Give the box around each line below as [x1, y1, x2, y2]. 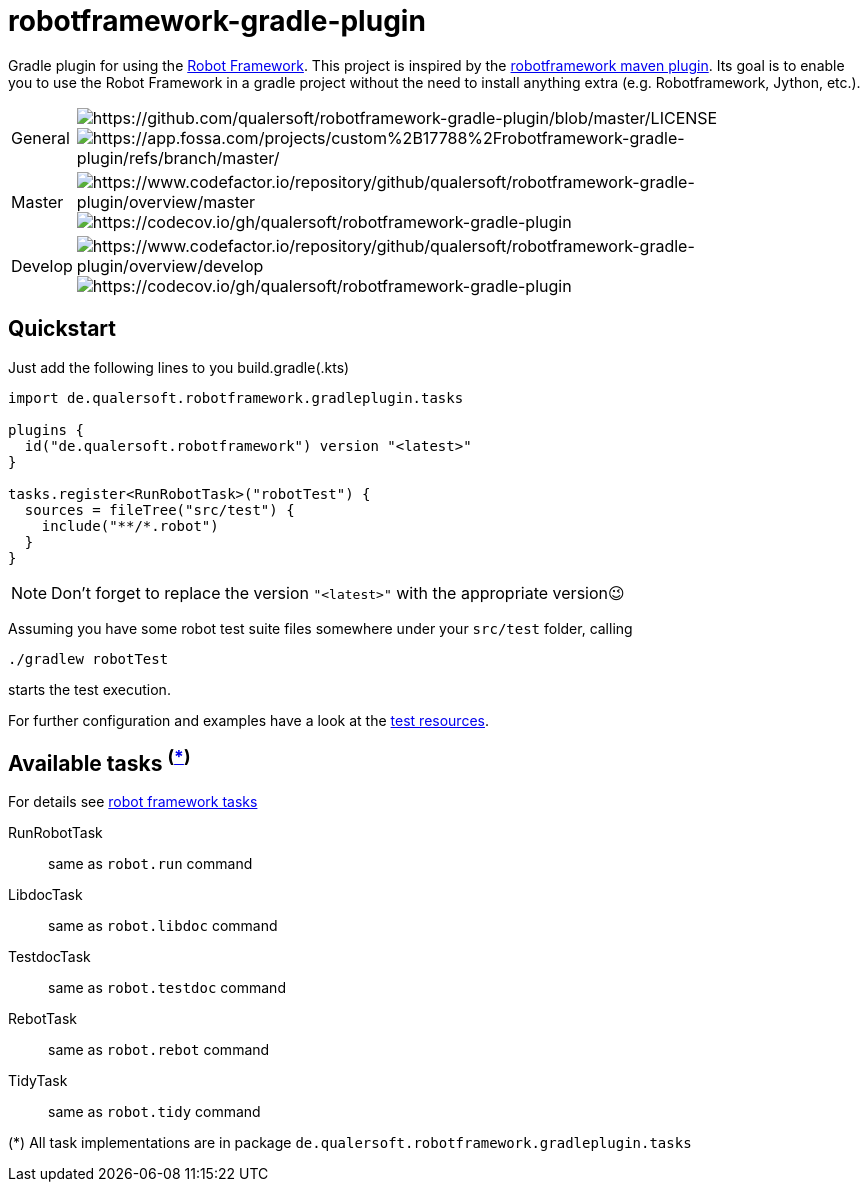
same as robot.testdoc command [48, 979, 286, 997]
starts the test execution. [8, 680, 171, 698]
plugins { [8, 421, 84, 438]
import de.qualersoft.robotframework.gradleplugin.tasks [8, 389, 464, 406]
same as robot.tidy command [48, 1103, 261, 1121]
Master [11, 191, 64, 212]
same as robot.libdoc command [48, 917, 278, 935]
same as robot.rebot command [48, 1041, 270, 1059]
